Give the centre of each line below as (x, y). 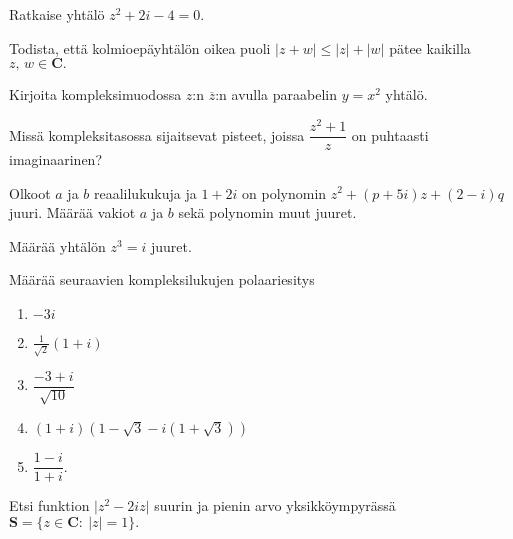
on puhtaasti (390, 134)
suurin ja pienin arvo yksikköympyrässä (275, 505)
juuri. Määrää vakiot (72, 212)
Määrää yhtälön (57, 245)
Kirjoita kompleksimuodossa (95, 94)
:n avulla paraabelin (276, 94)
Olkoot (30, 192)
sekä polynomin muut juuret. (267, 212)
